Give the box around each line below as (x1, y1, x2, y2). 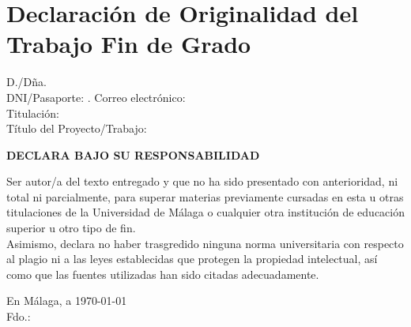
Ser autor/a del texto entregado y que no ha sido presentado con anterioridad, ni (6, 173, 398, 190)
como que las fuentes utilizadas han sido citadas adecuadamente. (6, 265, 319, 282)
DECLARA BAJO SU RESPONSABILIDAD (6, 146, 260, 163)
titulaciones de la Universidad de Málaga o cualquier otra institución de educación (6, 204, 405, 220)
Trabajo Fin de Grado (6, 28, 251, 60)
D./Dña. (6, 73, 47, 90)
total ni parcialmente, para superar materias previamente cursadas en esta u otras (6, 188, 404, 205)
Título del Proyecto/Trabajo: (6, 120, 147, 137)
